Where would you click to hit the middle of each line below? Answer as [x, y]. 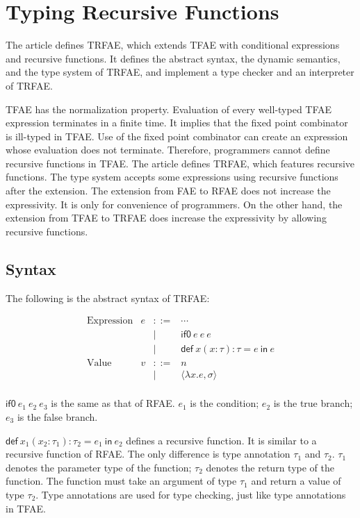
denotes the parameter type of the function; [99, 467]
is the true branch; [313, 403]
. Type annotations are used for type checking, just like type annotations [191, 494]
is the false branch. [57, 417]
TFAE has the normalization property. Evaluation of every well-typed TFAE [169, 109]
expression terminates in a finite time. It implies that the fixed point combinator [177, 123]
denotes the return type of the [270, 467]
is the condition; [224, 403]
